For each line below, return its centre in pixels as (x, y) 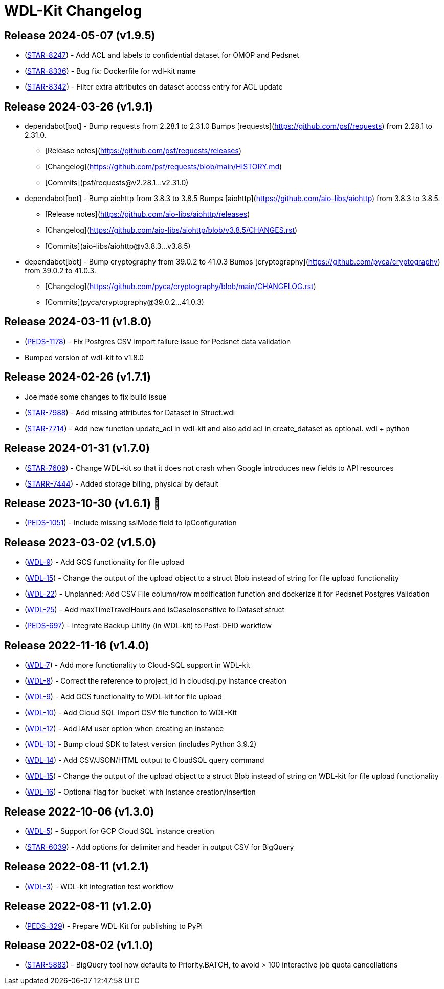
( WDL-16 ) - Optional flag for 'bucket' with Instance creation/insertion (140, 792)
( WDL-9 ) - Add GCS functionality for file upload (104, 562)
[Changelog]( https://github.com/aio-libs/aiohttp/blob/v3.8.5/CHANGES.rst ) (171, 230)
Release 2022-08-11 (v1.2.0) (78, 906)
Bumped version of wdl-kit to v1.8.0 (84, 357)
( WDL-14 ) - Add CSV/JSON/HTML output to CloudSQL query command (145, 760)
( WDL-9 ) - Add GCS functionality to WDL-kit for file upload (123, 697)
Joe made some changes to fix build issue (96, 397)
